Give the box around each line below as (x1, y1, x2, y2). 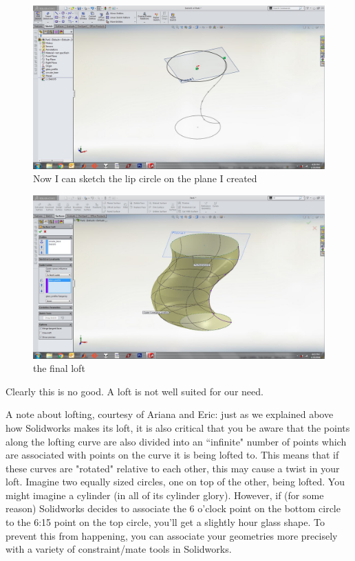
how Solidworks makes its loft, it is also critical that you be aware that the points (6, 420, 350, 434)
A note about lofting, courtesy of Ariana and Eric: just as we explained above (6, 407, 334, 421)
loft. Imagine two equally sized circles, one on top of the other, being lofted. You (6, 474, 345, 489)
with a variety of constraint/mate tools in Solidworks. (6, 542, 232, 556)
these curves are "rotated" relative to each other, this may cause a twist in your (6, 461, 340, 475)
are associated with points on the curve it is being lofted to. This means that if (6, 448, 339, 462)
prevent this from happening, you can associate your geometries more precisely (6, 528, 338, 542)
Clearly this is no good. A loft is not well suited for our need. (6, 384, 263, 398)
